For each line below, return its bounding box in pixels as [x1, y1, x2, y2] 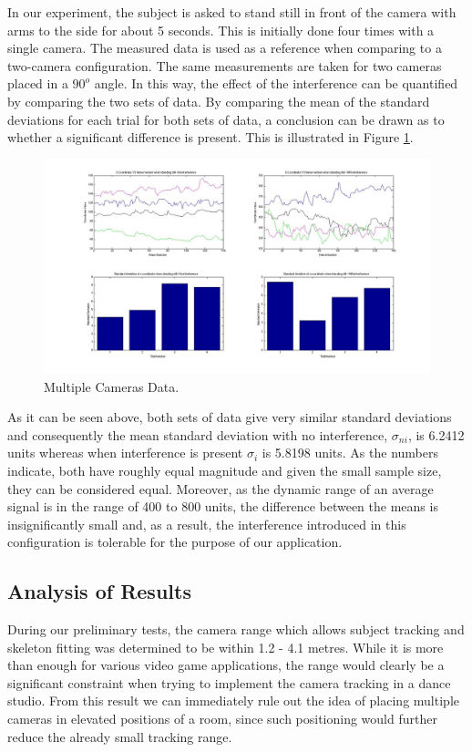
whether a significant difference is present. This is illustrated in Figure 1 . [7, 128, 414, 147]
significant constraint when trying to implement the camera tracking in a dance [7, 673, 451, 692]
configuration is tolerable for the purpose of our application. [7, 532, 343, 551]
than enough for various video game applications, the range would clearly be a [7, 655, 445, 675]
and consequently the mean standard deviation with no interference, [7, 425, 388, 444]
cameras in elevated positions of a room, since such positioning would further [7, 709, 437, 728]
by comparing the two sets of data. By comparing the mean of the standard [7, 91, 430, 110]
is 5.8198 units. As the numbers [262, 443, 438, 462]
